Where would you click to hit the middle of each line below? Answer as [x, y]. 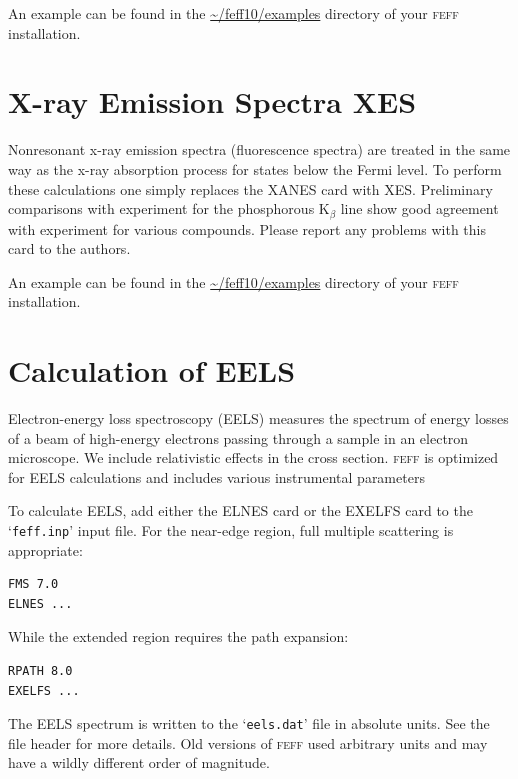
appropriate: [45, 549]
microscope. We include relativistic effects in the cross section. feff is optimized [253, 457]
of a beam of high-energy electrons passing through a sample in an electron [238, 437]
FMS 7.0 [33, 584]
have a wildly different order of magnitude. [139, 762]
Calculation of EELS [152, 370]
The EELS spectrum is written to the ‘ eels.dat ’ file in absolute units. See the [249, 723]
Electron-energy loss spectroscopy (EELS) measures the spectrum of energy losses [258, 418]
